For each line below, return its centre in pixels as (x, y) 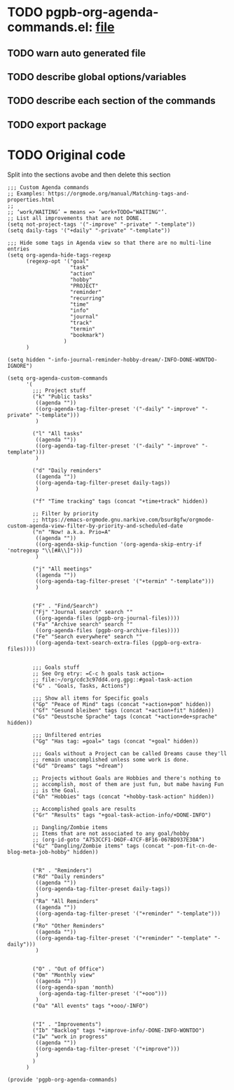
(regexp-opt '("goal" (57, 261)
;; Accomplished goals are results (84, 809)
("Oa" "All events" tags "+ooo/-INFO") (91, 1006)
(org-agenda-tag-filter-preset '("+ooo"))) (103, 993)
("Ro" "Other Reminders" (69, 925)
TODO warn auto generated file (76, 53)
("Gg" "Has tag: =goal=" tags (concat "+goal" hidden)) (116, 741)
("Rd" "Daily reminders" (69, 876)
